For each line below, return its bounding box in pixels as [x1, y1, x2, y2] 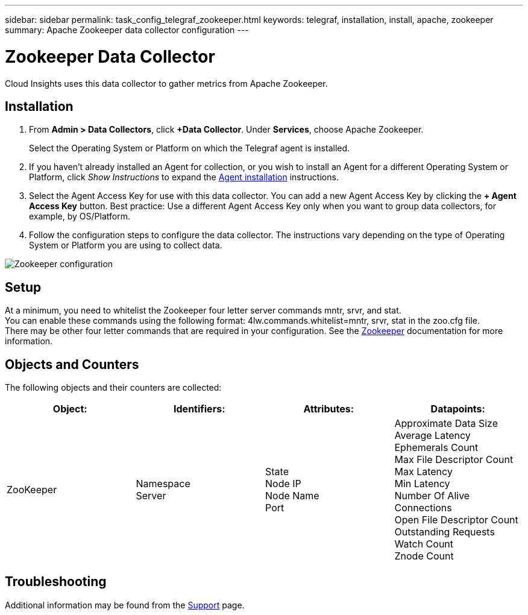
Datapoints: [430, 403, 485, 415]
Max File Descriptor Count [394, 453, 514, 466]
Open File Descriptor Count [394, 514, 518, 526]
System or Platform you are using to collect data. [29, 240, 222, 251]
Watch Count [394, 538, 454, 550]
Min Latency [394, 478, 450, 490]
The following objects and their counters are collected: [5, 382, 222, 393]
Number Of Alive [394, 490, 470, 502]
